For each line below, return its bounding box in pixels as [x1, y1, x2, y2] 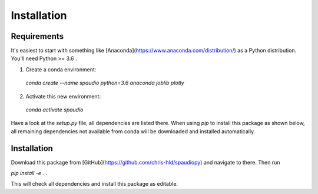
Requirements [11, 31, 64, 41]
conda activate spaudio [25, 106, 84, 113]
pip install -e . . [11, 170, 47, 177]
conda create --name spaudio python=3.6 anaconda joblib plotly [25, 80, 185, 87]
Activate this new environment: [25, 93, 101, 100]
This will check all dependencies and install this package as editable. [11, 180, 178, 188]
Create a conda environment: [25, 65, 97, 73]
